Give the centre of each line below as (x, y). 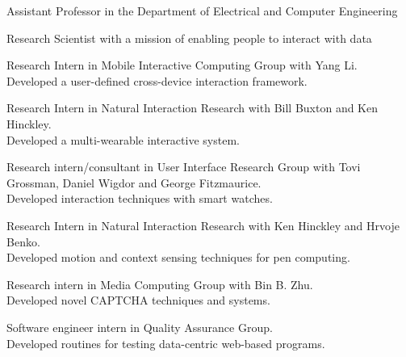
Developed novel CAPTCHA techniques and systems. (138, 300)
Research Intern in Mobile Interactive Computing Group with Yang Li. (182, 65)
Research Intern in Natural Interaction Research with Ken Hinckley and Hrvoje (203, 225)
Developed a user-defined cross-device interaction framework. (157, 80)
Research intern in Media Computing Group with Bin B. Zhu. (160, 284)
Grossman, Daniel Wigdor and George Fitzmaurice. (134, 182)
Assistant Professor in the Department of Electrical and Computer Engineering (202, 10)
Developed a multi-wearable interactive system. (123, 139)
